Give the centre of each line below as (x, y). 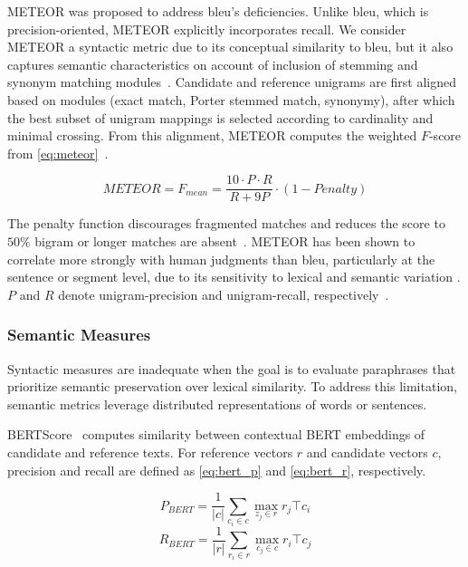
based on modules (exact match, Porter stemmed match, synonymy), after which (231, 99)
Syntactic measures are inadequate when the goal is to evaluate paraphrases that (232, 368)
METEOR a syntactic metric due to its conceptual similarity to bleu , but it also (230, 47)
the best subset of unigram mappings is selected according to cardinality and (220, 117)
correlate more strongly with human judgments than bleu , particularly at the (221, 259)
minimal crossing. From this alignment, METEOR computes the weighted (212, 135)
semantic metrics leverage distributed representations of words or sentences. (217, 404)
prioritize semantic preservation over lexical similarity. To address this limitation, (232, 386)
